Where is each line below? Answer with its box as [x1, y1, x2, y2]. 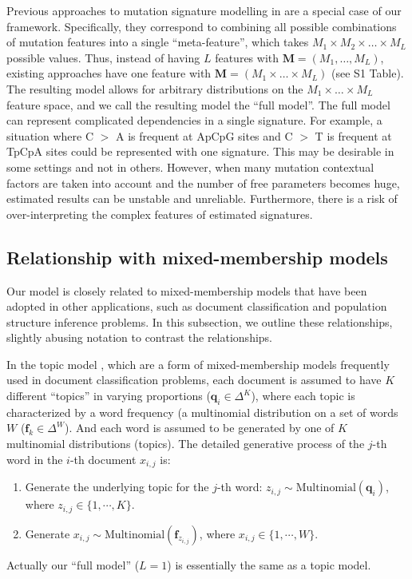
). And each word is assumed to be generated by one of [64, 419, 335, 436]
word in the [6, 450, 63, 467]
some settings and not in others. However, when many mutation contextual [6, 158, 374, 175]
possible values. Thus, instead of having [6, 49, 200, 65]
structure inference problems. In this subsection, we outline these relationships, [6, 313, 393, 330]
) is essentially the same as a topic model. [167, 556, 371, 573]
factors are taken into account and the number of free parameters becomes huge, [6, 174, 400, 191]
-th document [69, 450, 137, 467]
